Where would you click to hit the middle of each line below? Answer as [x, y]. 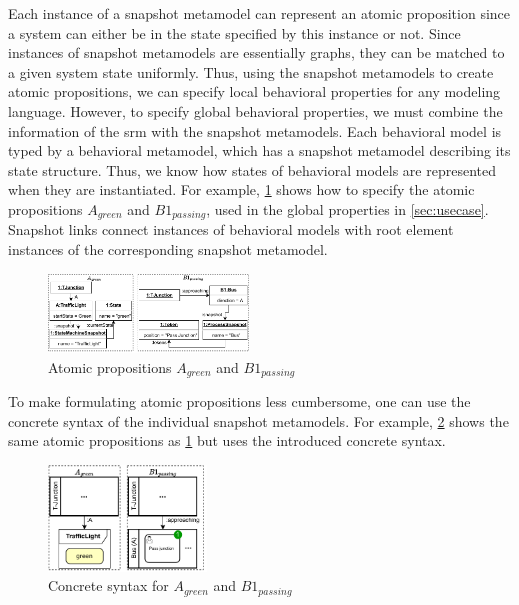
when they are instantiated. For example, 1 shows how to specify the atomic [241, 189]
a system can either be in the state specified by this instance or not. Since [234, 32]
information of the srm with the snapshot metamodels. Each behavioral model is [255, 130]
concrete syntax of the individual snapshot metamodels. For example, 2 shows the [258, 420]
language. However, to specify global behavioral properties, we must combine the [255, 110]
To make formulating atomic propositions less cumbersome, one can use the [239, 400]
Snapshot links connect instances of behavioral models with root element [231, 229]
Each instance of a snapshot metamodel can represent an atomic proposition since [259, 13]
